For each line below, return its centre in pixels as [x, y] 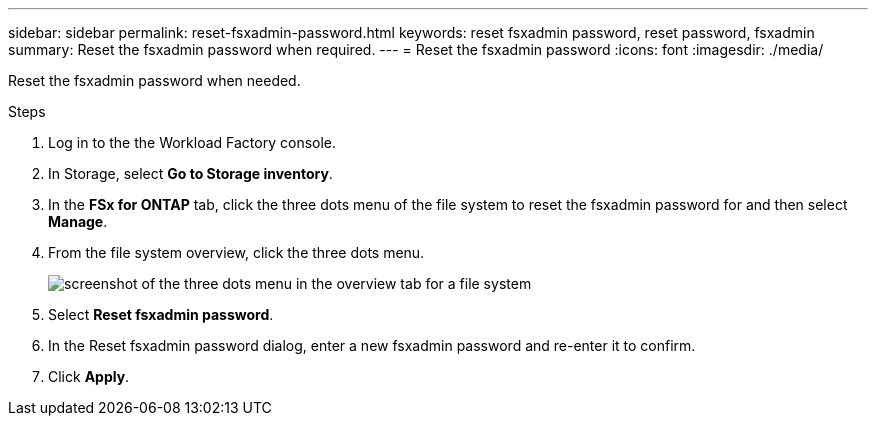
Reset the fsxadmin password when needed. [154, 80]
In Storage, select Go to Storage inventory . [190, 173]
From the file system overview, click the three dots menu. [236, 252]
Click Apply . [89, 376]
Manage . [78, 221]
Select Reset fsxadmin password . [161, 314]
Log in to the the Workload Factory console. [192, 142]
